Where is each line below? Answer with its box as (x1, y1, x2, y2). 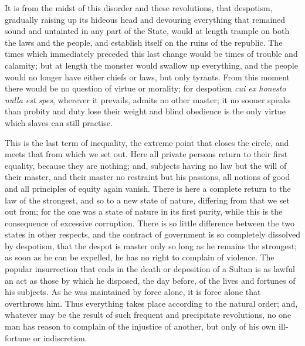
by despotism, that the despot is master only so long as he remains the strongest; (5, 239, 297, 252)
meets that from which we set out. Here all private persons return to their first (5, 148, 288, 160)
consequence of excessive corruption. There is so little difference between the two (5, 216, 294, 229)
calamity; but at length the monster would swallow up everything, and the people (5, 59, 298, 71)
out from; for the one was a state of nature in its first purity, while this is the (5, 205, 283, 218)
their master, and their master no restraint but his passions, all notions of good (5, 171, 290, 183)
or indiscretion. (33, 331, 87, 344)
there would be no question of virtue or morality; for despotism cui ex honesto (5, 82, 286, 94)
